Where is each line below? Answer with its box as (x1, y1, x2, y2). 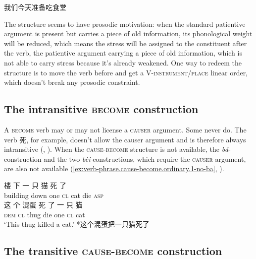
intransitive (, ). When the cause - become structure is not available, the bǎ (4, 144, 229, 154)
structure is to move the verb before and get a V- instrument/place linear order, (4, 67, 248, 77)
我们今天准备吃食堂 (4, 2, 66, 12)
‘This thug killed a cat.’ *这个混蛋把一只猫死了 (4, 219, 150, 229)
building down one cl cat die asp (4, 190, 103, 200)
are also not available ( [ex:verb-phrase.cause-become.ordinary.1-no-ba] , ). (4, 163, 224, 174)
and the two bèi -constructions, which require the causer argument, (44, 153, 246, 164)
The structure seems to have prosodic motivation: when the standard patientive (4, 18, 246, 29)
